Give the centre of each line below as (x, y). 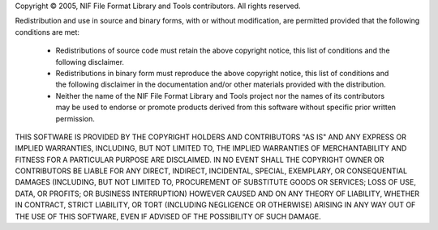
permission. (75, 118)
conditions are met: (47, 32)
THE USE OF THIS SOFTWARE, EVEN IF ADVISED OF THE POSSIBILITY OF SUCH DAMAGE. (168, 216)
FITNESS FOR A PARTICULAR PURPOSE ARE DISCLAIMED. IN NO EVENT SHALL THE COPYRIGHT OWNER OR (200, 160)
